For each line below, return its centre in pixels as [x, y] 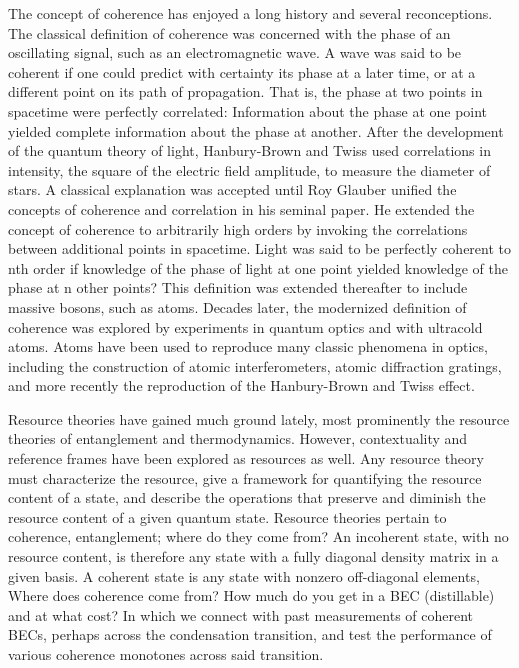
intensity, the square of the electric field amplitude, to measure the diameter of [249, 169]
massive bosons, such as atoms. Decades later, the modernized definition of [237, 306]
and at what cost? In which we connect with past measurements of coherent [241, 614]
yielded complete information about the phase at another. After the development [256, 130]
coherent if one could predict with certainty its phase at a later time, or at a [242, 71]
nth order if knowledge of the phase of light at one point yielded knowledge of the [258, 267]
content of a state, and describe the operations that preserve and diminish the [247, 497]
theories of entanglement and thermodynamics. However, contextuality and [238, 438]
